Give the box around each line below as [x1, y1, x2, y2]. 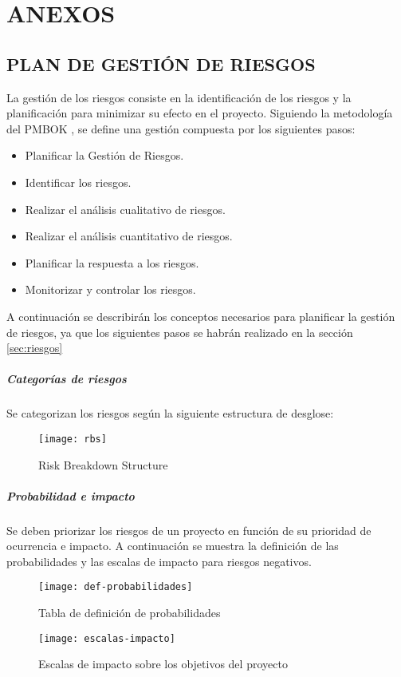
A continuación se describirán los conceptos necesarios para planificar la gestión [6, 307, 395, 324]
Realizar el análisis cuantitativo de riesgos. [25, 228, 233, 244]
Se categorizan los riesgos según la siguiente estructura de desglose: [6, 405, 334, 422]
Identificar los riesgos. [25, 173, 132, 190]
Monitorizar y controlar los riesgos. [25, 281, 196, 298]
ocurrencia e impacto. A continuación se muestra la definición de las [6, 537, 339, 554]
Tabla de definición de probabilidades [38, 604, 221, 621]
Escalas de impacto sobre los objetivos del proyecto [38, 655, 288, 672]
